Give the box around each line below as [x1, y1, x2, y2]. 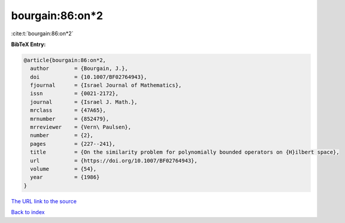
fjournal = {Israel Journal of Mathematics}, [30, 82, 182, 89]
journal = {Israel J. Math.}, [30, 99, 138, 105]
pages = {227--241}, [30, 140, 116, 147]
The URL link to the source [11, 197, 77, 204]
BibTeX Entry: [11, 41, 46, 48]
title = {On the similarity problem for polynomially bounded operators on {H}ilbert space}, [30, 149, 340, 155]
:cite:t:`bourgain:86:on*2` [11, 30, 74, 37]
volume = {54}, [30, 166, 97, 172]
